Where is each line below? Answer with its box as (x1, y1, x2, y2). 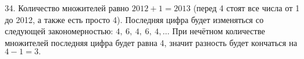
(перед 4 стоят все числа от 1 (193, 2, 300, 14)
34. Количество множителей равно (5, 2, 129, 14)
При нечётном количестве (172, 25, 265, 37)
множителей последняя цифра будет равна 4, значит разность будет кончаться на (5, 36, 297, 48)
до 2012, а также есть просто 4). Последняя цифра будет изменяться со (5, 13, 264, 25)
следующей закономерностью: (5, 25, 114, 37)
